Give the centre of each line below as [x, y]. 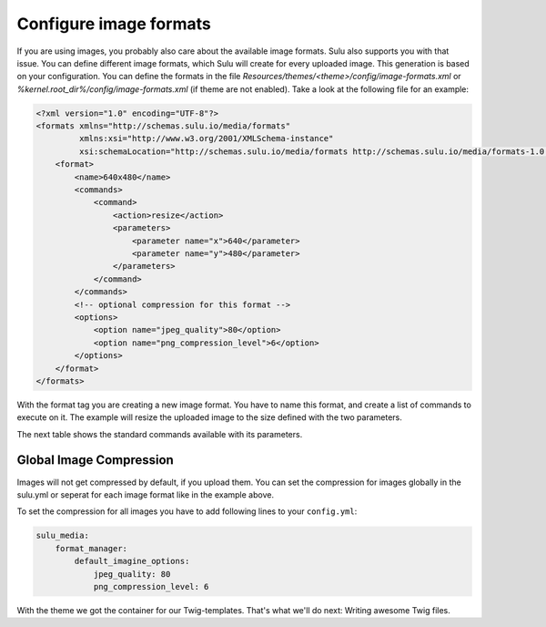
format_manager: [91, 548]
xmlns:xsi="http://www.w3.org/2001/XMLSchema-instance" [206, 139]
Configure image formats [114, 24]
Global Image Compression [96, 460]
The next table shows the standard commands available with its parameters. [160, 434]
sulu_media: [63, 536]
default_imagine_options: [132, 561]
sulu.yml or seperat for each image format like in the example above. [146, 494]
